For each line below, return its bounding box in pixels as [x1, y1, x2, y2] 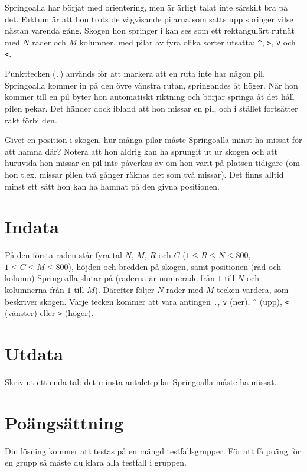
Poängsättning [5, 410, 124, 434]
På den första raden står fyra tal [5, 249, 122, 261]
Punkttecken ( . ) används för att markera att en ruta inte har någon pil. [5, 67, 265, 80]
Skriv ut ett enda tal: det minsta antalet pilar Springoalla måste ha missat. [5, 376, 277, 388]
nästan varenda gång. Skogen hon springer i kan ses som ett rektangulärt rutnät [5, 24, 295, 37]
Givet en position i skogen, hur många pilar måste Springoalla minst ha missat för [5, 134, 302, 146]
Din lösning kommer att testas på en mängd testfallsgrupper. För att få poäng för [5, 444, 301, 457]
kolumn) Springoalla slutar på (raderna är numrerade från [5, 272, 215, 284]
